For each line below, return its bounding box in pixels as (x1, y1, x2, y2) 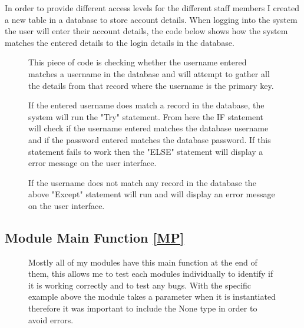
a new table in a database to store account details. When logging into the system (5, 13, 298, 25)
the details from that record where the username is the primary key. (28, 79, 274, 91)
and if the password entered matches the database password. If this (28, 133, 271, 145)
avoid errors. (28, 313, 74, 326)
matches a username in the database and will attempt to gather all (28, 67, 270, 79)
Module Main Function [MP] (5, 228, 184, 246)
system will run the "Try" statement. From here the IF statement (28, 110, 263, 122)
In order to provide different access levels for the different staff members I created (5, 2, 299, 14)
